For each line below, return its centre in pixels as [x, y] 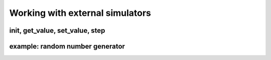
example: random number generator [67, 46]
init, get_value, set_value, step [57, 30]
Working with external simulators [80, 13]
